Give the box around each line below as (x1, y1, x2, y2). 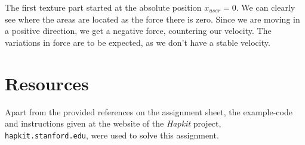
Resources (5, 71, 89, 95)
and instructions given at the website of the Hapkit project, (5, 117, 221, 130)
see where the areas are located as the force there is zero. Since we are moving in (5, 12, 300, 25)
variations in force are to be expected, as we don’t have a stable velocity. (5, 36, 270, 48)
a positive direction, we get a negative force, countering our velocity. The (5, 24, 272, 37)
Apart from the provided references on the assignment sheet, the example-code (5, 105, 292, 118)
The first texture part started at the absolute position (5, 1, 202, 13)
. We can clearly (236, 1, 295, 13)
